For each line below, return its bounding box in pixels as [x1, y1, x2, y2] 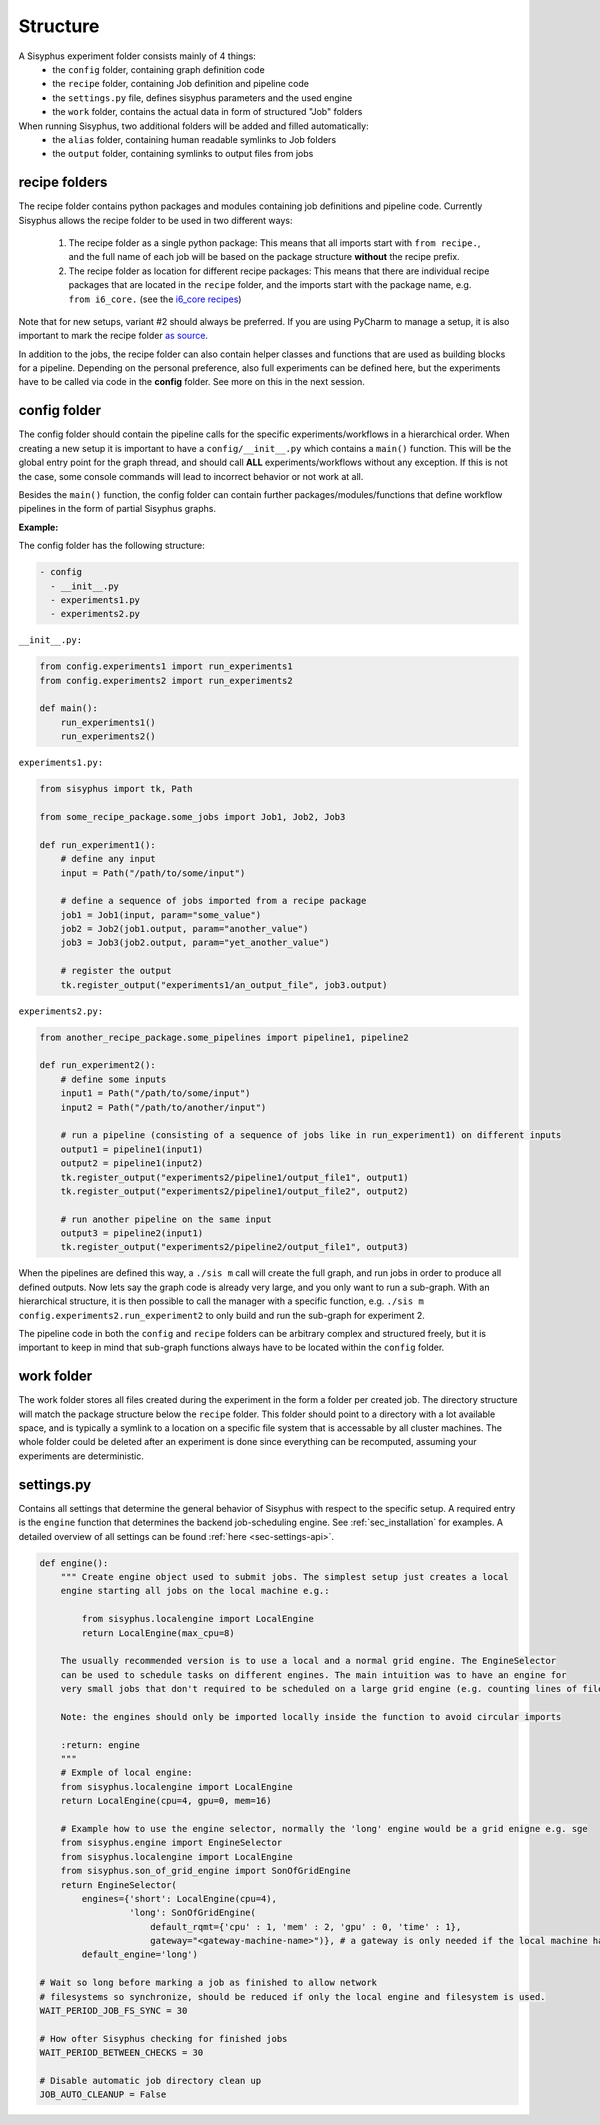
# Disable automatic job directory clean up [39, 2075, 262, 2086]
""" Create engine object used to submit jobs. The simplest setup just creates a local [60, 1571, 509, 1582]
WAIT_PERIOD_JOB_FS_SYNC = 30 [39, 2005, 188, 2017]
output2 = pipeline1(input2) [60, 1158, 204, 1169]
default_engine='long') [81, 1949, 199, 1960]
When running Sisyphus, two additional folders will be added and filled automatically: [18, 120, 369, 132]
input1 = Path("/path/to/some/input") [60, 1088, 251, 1099]
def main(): [39, 703, 99, 714]
